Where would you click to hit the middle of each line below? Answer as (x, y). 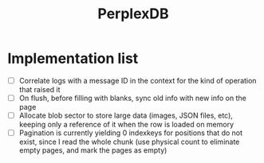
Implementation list (73, 58)
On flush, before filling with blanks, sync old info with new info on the (132, 98)
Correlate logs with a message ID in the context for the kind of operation (138, 80)
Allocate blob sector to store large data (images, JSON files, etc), (126, 115)
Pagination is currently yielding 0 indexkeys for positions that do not (131, 133)
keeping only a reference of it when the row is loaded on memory (126, 125)
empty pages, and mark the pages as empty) (93, 150)
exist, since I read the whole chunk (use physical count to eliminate (129, 142)
